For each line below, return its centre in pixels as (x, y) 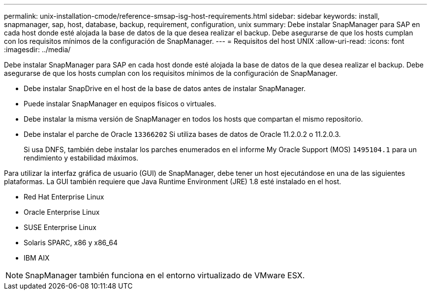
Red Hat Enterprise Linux (64, 197)
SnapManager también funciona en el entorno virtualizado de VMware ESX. (165, 275)
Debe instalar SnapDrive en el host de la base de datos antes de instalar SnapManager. (165, 88)
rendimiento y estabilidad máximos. (81, 158)
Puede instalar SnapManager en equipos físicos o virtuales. (120, 104)
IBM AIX (37, 258)
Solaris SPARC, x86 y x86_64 (71, 243)
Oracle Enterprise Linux (62, 212)
